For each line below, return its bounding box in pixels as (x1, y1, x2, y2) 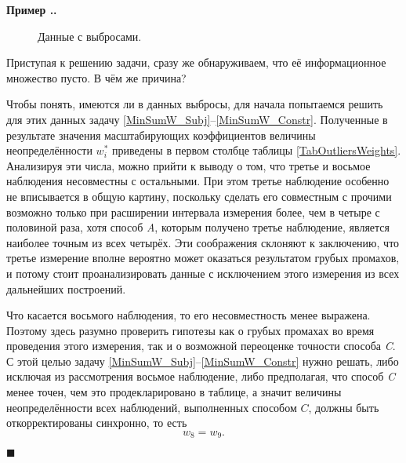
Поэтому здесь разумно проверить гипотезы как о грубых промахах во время (6, 322, 375, 338)
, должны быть (308, 399, 379, 415)
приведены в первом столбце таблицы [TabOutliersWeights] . (111, 142, 401, 159)
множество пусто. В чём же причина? (6, 69, 187, 86)
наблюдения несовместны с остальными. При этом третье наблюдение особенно (6, 173, 390, 189)
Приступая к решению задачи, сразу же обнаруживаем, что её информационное (6, 54, 386, 71)
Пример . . (6, 2, 57, 17)
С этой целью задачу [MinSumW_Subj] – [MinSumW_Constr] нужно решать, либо (6, 352, 399, 369)
